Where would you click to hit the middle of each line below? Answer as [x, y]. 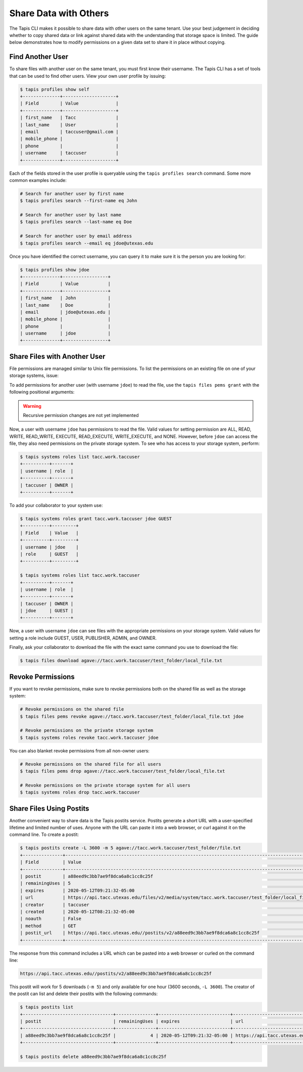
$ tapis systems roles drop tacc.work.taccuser [80, 793]
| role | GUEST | [49, 554]
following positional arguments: [42, 392]
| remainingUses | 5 [45, 883]
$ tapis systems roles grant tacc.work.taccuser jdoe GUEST [96, 519]
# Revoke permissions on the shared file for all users [91, 764]
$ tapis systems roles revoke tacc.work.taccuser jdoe [89, 737]
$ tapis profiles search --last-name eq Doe [76, 222]
